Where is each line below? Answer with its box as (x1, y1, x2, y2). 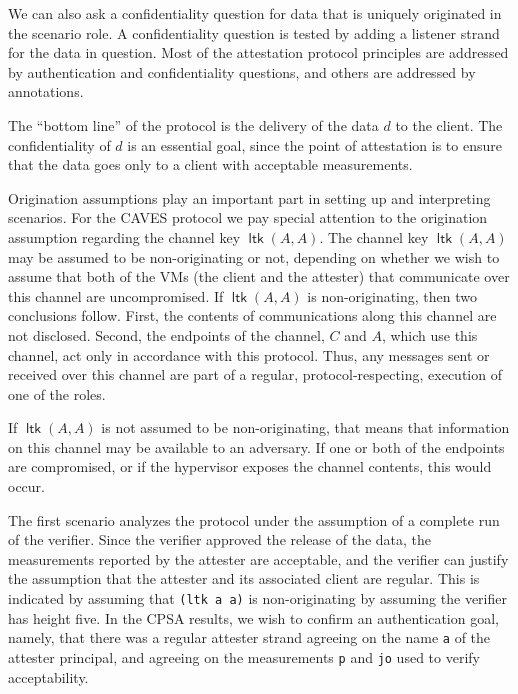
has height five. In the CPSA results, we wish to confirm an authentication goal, (8, 607, 499, 628)
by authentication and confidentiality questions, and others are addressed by (8, 61, 476, 82)
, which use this (381, 324, 478, 345)
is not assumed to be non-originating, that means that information (101, 417, 510, 438)
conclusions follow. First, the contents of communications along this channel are (8, 305, 497, 326)
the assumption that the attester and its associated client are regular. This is (8, 568, 480, 589)
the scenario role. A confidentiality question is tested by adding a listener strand (8, 22, 500, 43)
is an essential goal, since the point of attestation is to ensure (127, 134, 502, 155)
